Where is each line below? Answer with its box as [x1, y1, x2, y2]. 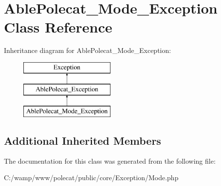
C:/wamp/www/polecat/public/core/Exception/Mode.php [4, 172, 179, 182]
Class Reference [4, 17, 112, 37]
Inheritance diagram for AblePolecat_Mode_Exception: [4, 45, 171, 55]
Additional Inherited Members [4, 133, 161, 148]
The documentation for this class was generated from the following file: [4, 156, 216, 166]
